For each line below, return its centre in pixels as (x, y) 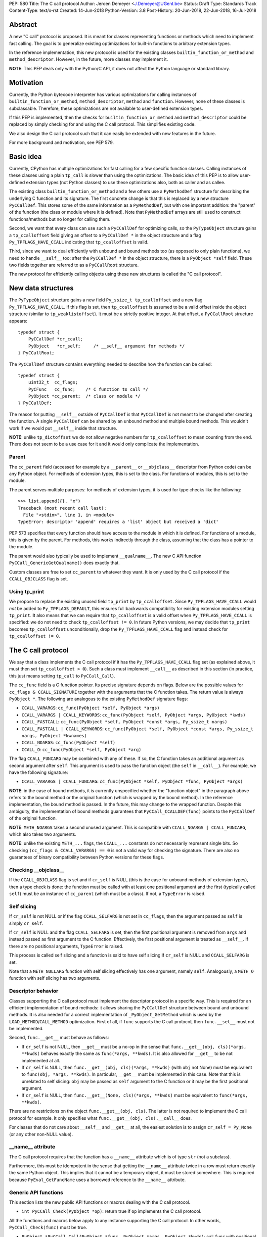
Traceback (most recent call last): (62, 508)
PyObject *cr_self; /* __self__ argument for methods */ (106, 346)
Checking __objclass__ (37, 870)
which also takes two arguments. (43, 834)
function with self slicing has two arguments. (55, 978)
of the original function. (33, 818)
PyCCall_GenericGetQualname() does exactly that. (64, 563)
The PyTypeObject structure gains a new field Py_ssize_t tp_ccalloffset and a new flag (106, 300)
